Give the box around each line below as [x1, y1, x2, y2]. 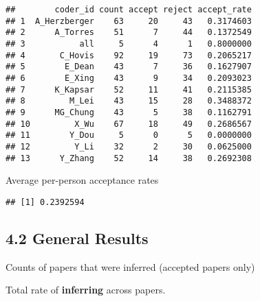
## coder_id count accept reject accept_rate [6, 5, 252, 14]
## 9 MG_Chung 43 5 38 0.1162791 [6, 107, 252, 117]
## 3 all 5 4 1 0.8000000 [6, 38, 252, 49]
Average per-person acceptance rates [6, 173, 159, 187]
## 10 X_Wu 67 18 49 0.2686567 [6, 119, 252, 129]
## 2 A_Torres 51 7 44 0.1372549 [6, 27, 252, 38]
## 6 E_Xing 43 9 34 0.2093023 [6, 73, 252, 83]
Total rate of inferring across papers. [6, 282, 166, 297]
